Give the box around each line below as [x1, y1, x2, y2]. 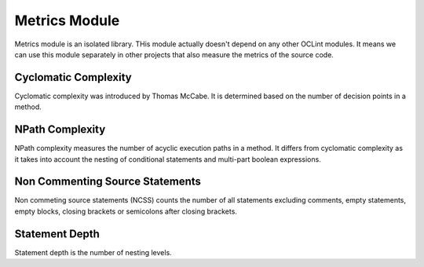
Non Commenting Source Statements [14, 175, 202, 188]
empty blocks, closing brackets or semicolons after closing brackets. [14, 207, 237, 216]
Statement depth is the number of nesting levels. [14, 247, 172, 257]
